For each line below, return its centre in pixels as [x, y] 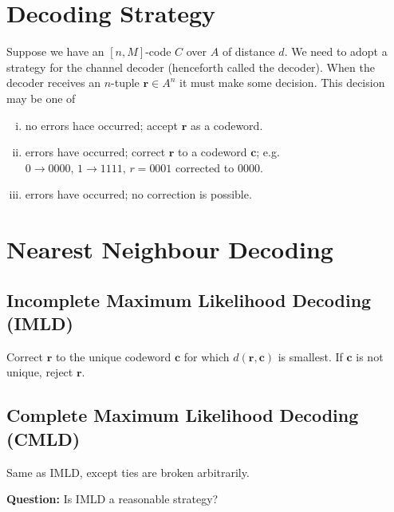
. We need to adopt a [336, 51]
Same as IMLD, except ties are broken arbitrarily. [128, 472]
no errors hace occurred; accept [101, 125]
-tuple [125, 83]
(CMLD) [43, 438]
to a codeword [213, 152]
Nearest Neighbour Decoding [170, 249]
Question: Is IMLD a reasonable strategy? [112, 499]
